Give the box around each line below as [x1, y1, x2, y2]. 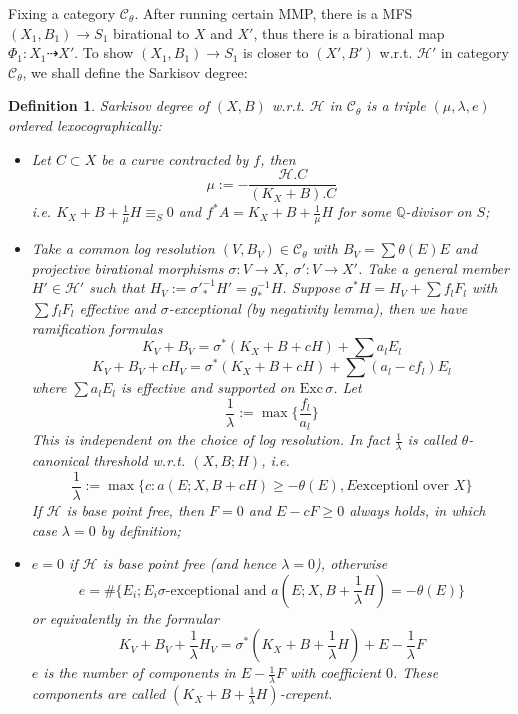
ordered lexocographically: [8, 114, 162, 135]
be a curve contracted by [101, 148, 249, 169]
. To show [74, 42, 134, 63]
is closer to [243, 42, 309, 63]
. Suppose [282, 277, 340, 298]
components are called [31, 683, 166, 704]
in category [440, 42, 509, 63]
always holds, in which [349, 499, 486, 520]
